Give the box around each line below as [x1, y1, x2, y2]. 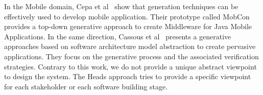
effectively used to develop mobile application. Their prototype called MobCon [4, 11, 250, 21]
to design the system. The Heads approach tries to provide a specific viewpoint [4, 71, 251, 82]
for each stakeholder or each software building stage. [4, 81, 168, 91]
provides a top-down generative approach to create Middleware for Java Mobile [4, 21, 252, 32]
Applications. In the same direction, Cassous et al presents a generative [4, 31, 231, 41]
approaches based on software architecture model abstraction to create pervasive [4, 41, 256, 52]
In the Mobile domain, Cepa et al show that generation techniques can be [4, 1, 238, 11]
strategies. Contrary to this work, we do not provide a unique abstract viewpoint [4, 61, 257, 72]
